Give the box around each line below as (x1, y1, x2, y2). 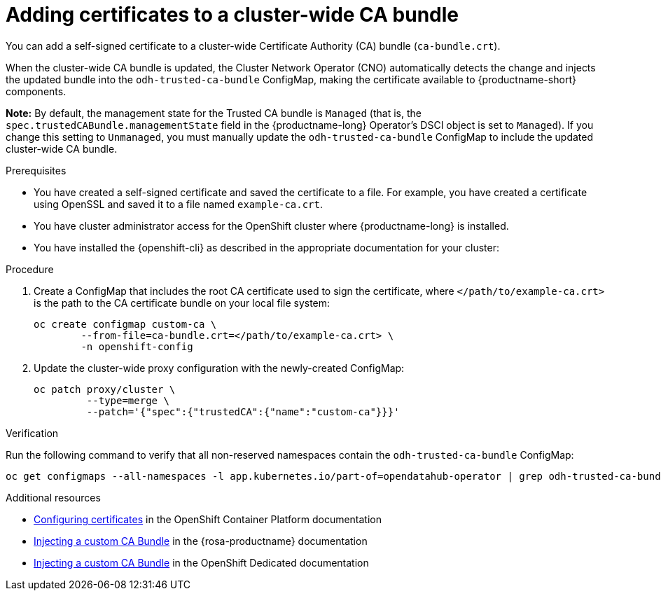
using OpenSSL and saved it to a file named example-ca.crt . (34, 197, 323, 210)
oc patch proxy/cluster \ (34, 383, 176, 395)
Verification (6, 427, 59, 439)
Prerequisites (6, 164, 67, 176)
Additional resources (6, 491, 101, 504)
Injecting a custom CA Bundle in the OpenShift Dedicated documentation (34, 556, 369, 569)
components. (6, 85, 67, 97)
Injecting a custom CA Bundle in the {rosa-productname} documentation (34, 534, 368, 547)
